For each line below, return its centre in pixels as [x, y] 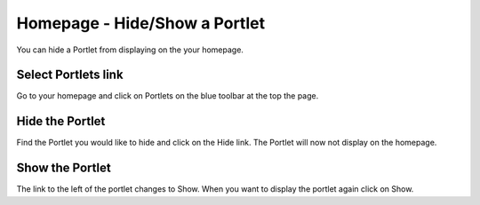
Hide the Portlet [61, 121]
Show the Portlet [64, 168]
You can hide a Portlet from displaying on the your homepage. [130, 50]
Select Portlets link [70, 75]
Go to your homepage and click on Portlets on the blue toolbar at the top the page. [168, 96]
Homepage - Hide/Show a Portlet [141, 23]
